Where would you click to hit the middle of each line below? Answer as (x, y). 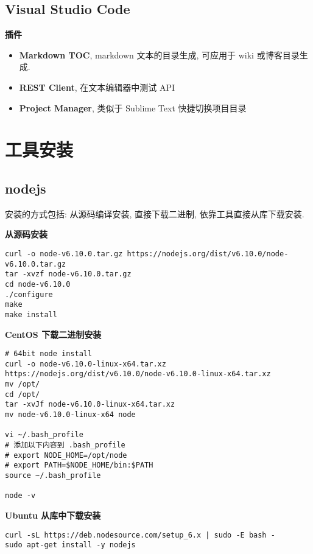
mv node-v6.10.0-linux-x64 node (70, 415)
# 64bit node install (49, 354)
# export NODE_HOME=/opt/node (66, 455)
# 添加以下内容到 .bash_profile (65, 445)
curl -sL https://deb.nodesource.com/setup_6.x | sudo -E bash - (140, 535)
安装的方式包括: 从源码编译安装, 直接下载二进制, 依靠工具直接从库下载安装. (155, 213)
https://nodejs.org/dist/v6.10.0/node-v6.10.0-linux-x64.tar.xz (138, 374)
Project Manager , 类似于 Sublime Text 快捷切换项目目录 (133, 107)
